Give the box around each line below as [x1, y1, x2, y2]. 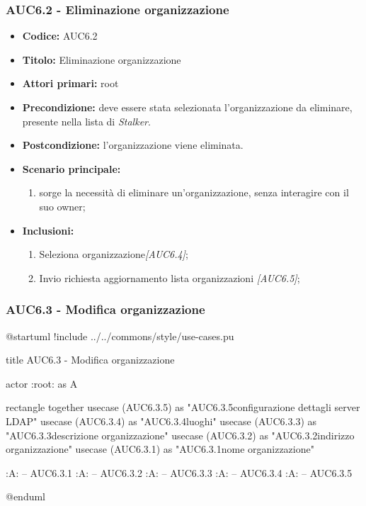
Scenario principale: [22, 161, 121, 176]
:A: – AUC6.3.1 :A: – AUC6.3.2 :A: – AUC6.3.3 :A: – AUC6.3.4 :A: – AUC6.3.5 [6, 465, 353, 480]
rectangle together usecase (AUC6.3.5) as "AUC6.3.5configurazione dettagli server [6, 400, 360, 415]
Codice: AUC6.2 [22, 28, 98, 43]
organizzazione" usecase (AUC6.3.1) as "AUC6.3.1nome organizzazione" [6, 442, 314, 456]
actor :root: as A [6, 376, 78, 390]
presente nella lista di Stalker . [22, 113, 151, 128]
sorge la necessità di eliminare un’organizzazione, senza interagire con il [39, 185, 349, 200]
